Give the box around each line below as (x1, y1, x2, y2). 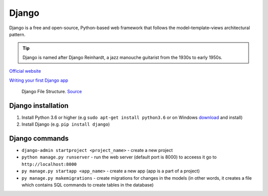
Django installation (9, 101, 69, 110)
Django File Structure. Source (21, 88, 82, 94)
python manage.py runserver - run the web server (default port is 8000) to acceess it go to (21, 154, 217, 160)
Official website (9, 68, 41, 74)
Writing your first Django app (9, 77, 68, 83)
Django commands (9, 134, 69, 143)
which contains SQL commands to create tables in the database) (21, 182, 154, 188)
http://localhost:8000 (21, 161, 77, 167)
